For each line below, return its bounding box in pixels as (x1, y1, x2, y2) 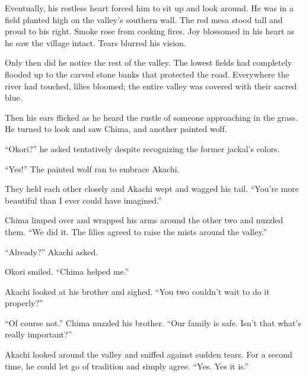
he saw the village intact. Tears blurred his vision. (5, 36, 186, 49)
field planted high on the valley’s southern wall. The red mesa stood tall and (5, 13, 283, 25)
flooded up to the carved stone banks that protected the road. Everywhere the (5, 68, 289, 80)
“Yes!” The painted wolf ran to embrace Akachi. (5, 162, 180, 175)
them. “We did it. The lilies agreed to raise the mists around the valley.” (5, 225, 267, 237)
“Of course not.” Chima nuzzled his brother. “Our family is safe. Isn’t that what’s (5, 316, 301, 329)
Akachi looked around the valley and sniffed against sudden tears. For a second (5, 348, 292, 361)
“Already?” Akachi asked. (5, 245, 98, 258)
